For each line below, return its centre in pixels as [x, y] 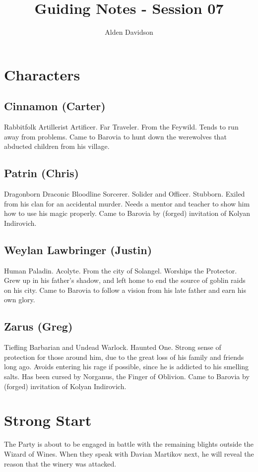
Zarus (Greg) [38, 326]
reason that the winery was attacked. [60, 463]
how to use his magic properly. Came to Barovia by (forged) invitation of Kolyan [127, 213]
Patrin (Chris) [41, 173]
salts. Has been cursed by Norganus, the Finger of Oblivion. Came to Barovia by [127, 376]
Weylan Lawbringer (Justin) [78, 249]
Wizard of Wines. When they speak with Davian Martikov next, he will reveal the [129, 453]
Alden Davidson [129, 32]
